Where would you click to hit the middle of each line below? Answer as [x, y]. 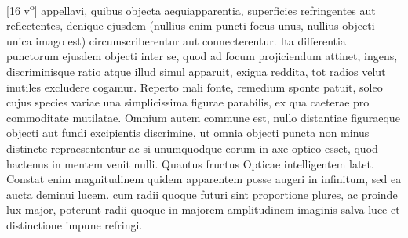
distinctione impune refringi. [75, 224]
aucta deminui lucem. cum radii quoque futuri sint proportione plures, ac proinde [202, 194]
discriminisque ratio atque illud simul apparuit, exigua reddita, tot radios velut [196, 72]
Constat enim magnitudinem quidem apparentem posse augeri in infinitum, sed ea [204, 179]
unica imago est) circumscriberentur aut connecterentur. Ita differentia [176, 40]
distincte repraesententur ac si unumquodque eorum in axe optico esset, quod [192, 148]
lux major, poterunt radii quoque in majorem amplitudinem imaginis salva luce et [203, 209]
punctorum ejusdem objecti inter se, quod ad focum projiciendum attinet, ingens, [202, 56]
